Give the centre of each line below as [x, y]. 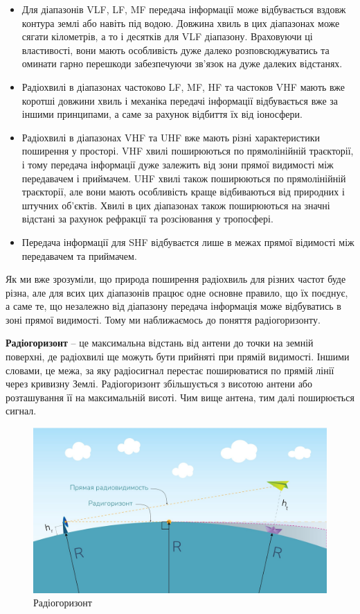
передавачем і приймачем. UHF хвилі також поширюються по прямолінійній [184, 178]
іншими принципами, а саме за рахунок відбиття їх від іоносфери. [162, 114]
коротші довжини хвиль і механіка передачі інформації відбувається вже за [180, 100]
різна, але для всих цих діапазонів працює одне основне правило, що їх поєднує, [177, 292]
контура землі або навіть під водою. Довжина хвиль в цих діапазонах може [181, 23]
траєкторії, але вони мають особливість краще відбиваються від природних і [183, 192]
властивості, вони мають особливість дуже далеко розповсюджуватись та [175, 50]
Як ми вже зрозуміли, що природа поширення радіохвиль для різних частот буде [176, 279]
